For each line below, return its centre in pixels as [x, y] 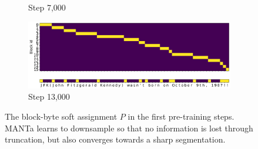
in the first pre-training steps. [181, 116]
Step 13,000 [49, 96]
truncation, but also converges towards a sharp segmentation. [115, 139]
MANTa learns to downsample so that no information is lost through [129, 128]
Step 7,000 [47, 7]
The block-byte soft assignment [61, 116]
